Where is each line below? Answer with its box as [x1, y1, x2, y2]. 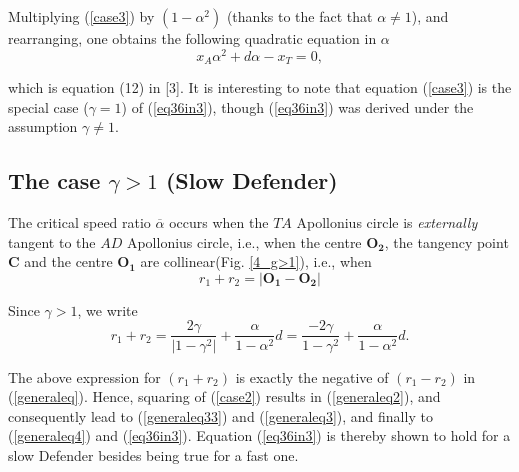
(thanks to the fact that [226, 6, 373, 26]
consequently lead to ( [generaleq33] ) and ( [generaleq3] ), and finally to [8, 405, 433, 426]
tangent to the [8, 231, 96, 252]
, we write [77, 299, 138, 320]
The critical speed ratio [8, 212, 151, 233]
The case [8, 165, 101, 196]
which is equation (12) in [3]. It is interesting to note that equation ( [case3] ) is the [8, 77, 512, 98]
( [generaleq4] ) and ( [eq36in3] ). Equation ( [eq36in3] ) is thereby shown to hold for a [8, 425, 511, 446]
